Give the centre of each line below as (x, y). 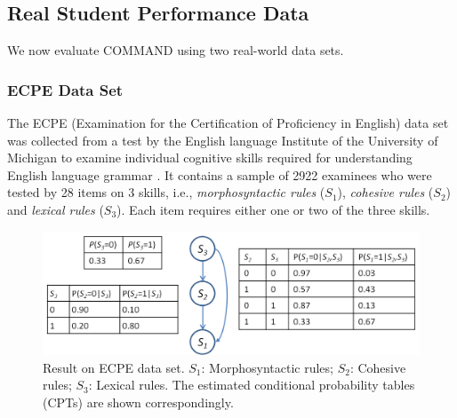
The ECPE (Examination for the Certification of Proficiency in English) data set (228, 123)
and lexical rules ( (56, 209)
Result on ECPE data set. (114, 367)
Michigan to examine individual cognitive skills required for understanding (210, 158)
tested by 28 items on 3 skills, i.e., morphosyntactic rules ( (166, 192)
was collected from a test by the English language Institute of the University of (223, 140)
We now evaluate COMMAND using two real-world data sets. (176, 50)
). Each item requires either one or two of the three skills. (273, 209)
